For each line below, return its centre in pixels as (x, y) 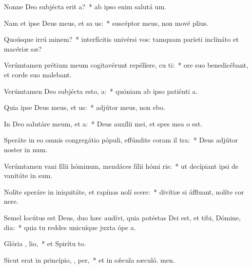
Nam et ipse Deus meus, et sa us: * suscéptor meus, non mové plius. (106, 23)
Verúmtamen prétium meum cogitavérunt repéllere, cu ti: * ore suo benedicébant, (126, 65)
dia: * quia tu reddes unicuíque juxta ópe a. (70, 227)
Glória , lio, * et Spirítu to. (45, 243)
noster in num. (26, 149)
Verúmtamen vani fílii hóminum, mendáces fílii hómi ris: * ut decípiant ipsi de (121, 166)
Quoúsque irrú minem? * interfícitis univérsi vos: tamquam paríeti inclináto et (121, 39)
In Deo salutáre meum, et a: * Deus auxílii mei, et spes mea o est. (103, 123)
